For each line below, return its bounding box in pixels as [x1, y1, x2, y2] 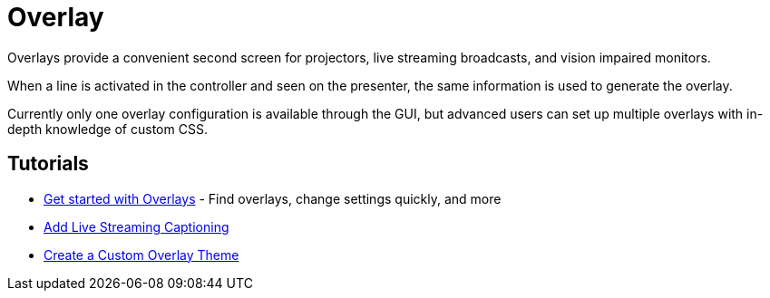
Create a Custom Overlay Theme [44, 246, 239, 263]
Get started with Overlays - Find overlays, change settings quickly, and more [44, 190, 502, 207]
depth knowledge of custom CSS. [7, 120, 208, 137]
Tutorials [7, 152, 89, 176]
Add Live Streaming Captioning [44, 218, 229, 235]
